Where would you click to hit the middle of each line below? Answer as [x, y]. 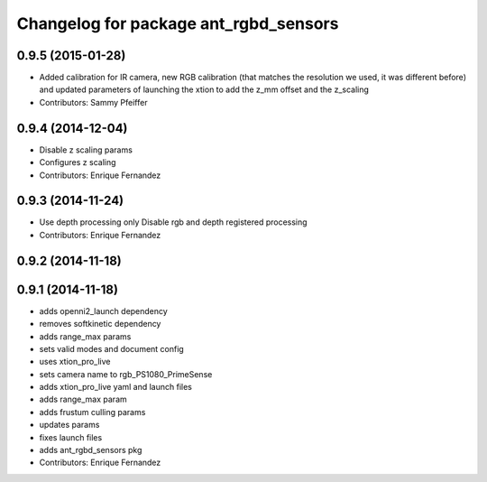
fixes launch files [71, 437]
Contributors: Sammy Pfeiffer [93, 102]
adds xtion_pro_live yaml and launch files [116, 387]
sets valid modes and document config [111, 348]
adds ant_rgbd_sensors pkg [91, 450]
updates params [69, 425]
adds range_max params [85, 336]
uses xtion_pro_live [75, 362]
